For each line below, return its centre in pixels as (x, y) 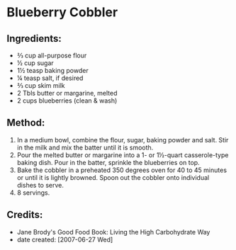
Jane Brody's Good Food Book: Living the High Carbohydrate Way (113, 232)
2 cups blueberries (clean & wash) (67, 101)
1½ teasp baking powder (53, 70)
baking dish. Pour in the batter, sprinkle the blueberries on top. (108, 162)
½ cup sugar (35, 63)
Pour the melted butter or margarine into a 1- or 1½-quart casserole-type (123, 155)
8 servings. (33, 193)
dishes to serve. (40, 185)
